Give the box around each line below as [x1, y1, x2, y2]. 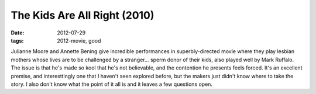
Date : [11, 29, 25, 36]
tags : [11, 37, 24, 44]
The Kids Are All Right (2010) [11, 9, 154, 22]
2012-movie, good [57, 37, 101, 44]
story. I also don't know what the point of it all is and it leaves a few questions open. [11, 81, 213, 88]
